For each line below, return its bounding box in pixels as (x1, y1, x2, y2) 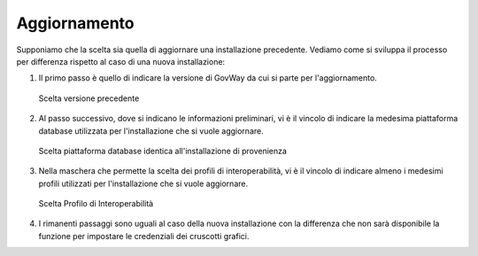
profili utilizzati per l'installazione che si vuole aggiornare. (38, 178, 248, 189)
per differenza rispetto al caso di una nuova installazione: (16, 56, 226, 66)
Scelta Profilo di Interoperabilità (38, 198, 154, 209)
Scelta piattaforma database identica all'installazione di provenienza (38, 145, 288, 156)
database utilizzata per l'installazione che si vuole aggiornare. (38, 125, 265, 136)
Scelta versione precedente (38, 93, 140, 104)
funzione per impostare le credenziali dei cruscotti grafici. (38, 230, 250, 241)
